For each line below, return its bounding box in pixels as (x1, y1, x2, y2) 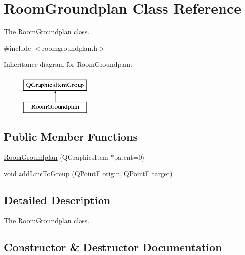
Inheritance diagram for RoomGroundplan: (4, 59, 133, 69)
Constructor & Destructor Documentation (4, 239, 222, 254)
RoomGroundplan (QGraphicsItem (4, 152, 108, 162)
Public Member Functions (4, 129, 138, 144)
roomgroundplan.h (42, 42, 98, 53)
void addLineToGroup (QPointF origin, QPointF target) (4, 168, 173, 178)
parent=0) (114, 152, 145, 162)
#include (4, 42, 31, 53)
